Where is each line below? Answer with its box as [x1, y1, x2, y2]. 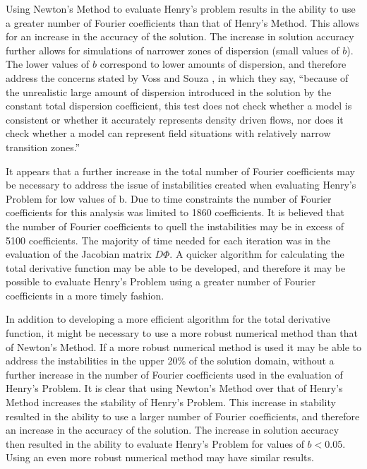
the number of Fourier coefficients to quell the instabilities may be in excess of [6, 218, 344, 233]
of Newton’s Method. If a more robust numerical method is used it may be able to [6, 339, 362, 354]
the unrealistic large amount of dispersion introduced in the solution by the [6, 84, 332, 99]
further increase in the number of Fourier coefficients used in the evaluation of [6, 367, 343, 381]
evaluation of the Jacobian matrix [6, 247, 152, 261]
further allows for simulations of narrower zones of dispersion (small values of [6, 42, 339, 57]
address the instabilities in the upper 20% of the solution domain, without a [6, 353, 335, 368]
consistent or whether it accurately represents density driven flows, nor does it [6, 112, 344, 126]
